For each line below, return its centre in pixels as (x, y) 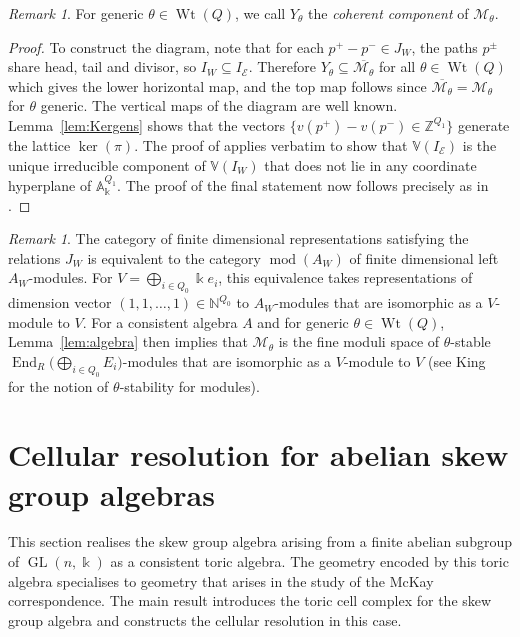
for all (397, 66)
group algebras (111, 493)
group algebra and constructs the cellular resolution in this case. (205, 619)
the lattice (39, 144)
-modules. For (70, 277)
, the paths (444, 46)
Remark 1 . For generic (76, 13)
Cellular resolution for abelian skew (258, 454)
